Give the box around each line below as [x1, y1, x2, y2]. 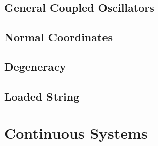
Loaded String [4, 88, 80, 104]
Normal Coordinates [4, 29, 113, 45]
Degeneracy [4, 58, 66, 74]
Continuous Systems [4, 123, 148, 143]
